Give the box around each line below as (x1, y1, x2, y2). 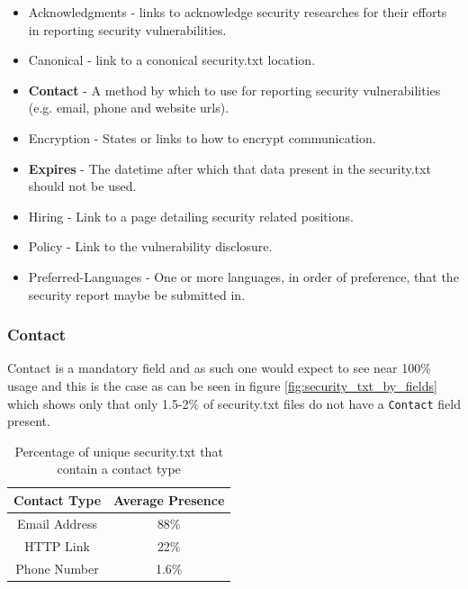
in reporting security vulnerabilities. (28, 20, 227, 39)
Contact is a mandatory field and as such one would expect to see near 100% (7, 358, 431, 377)
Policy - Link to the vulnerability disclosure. (28, 237, 273, 256)
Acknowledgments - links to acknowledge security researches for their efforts (28, 3, 447, 21)
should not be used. (28, 177, 137, 195)
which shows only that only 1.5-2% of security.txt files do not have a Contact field (7, 394, 461, 412)
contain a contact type (57, 459, 181, 478)
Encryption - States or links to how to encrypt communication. (28, 128, 376, 147)
